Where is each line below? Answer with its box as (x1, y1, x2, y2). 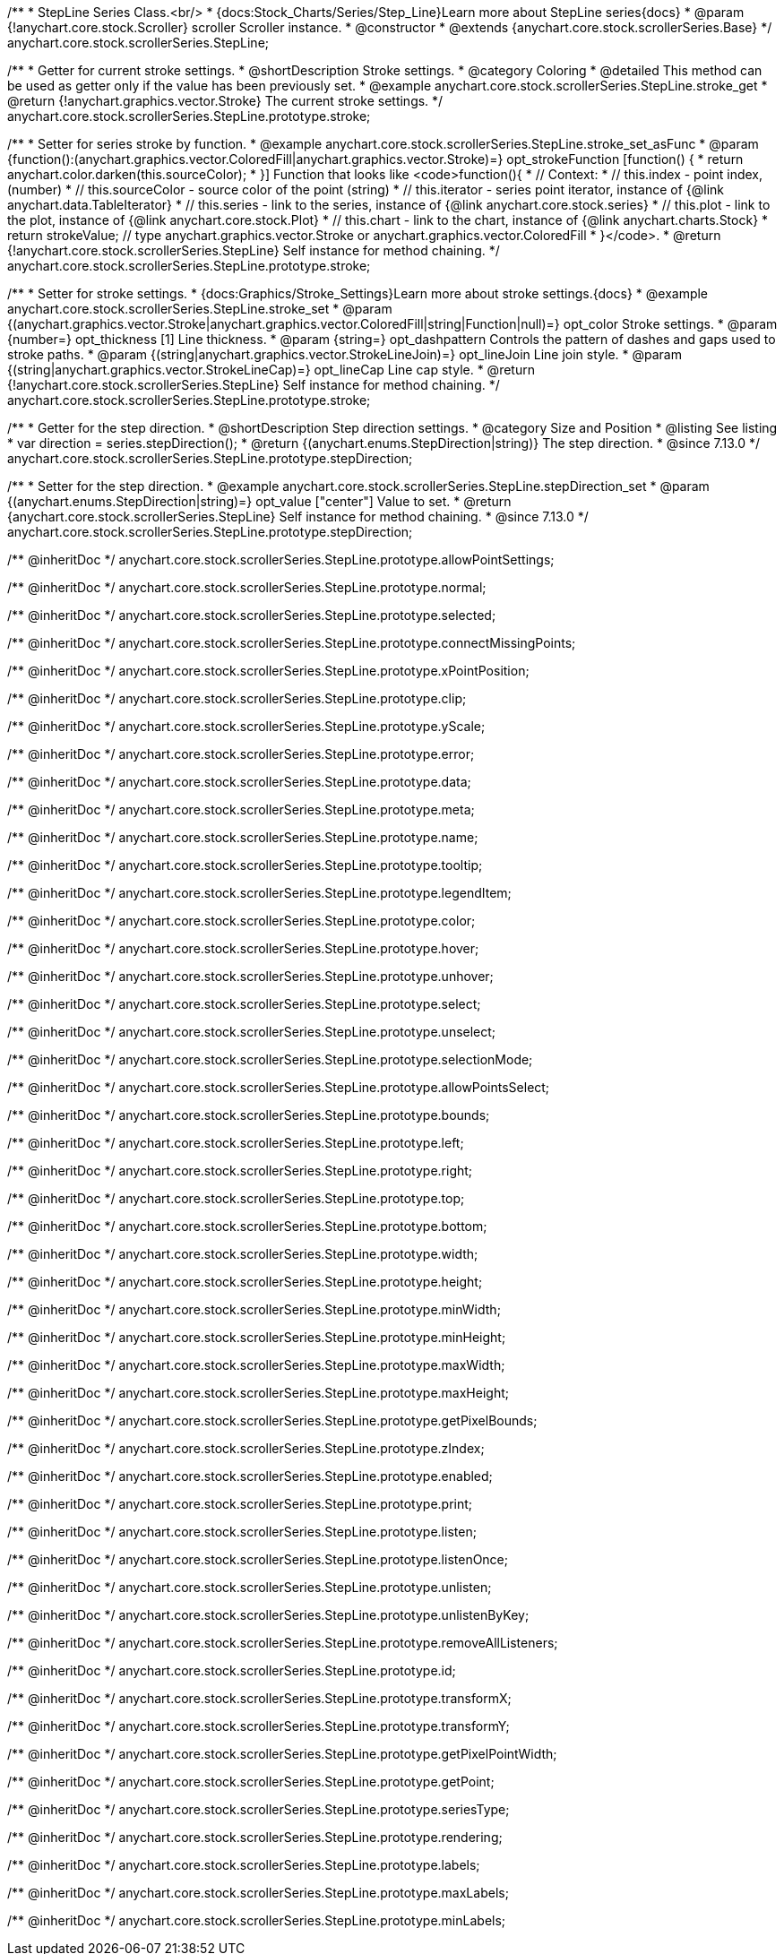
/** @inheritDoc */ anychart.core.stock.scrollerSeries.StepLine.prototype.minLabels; (7, 1913, 506, 1928)
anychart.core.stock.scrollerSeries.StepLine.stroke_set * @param (7, 301, 392, 316)
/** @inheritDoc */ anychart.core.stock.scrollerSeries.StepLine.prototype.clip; (7, 691, 467, 706)
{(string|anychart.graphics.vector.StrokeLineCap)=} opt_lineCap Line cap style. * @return (7, 362, 535, 377)
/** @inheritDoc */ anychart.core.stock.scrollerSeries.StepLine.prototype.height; (7, 1274, 483, 1289)
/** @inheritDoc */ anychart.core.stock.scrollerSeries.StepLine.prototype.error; (7, 746, 475, 762)
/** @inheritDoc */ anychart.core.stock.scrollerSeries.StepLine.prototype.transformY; (7, 1718, 510, 1734)
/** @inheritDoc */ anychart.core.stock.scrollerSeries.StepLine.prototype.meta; (7, 802, 475, 817)
